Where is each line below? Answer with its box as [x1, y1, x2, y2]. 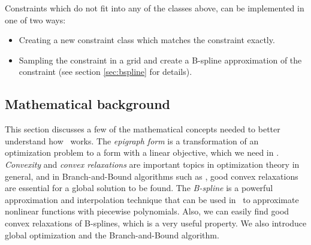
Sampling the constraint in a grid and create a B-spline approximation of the [19, 53, 302, 66]
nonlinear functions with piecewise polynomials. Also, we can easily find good [5, 205, 289, 217]
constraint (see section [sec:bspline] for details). [19, 65, 192, 78]
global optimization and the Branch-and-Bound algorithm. [5, 228, 219, 241]
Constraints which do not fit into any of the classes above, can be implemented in [5, 2, 304, 14]
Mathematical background [5, 95, 171, 113]
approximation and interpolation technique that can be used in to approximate [5, 193, 299, 205]
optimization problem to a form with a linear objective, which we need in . [5, 146, 279, 159]
